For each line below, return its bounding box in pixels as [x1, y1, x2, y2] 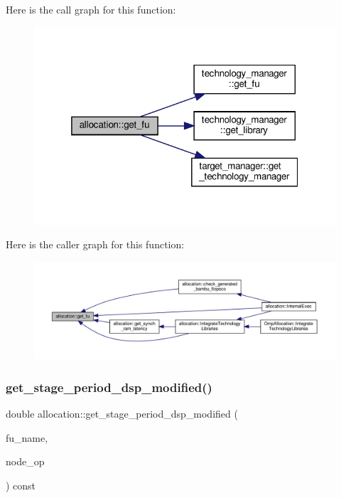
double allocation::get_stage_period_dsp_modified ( [6, 406, 238, 421]
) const [6, 477, 36, 492]
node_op [6, 454, 45, 469]
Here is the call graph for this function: [6, 2, 176, 16]
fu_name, [6, 430, 48, 445]
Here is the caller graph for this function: [6, 237, 185, 252]
